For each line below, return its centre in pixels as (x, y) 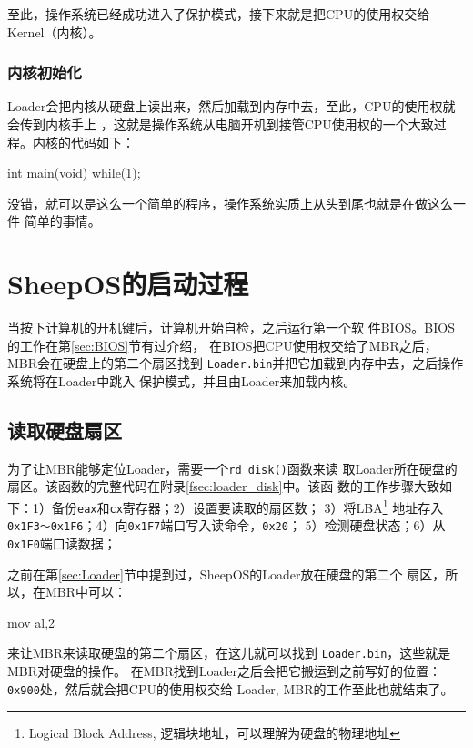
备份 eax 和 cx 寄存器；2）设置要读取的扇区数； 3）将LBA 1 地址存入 (247, 506)
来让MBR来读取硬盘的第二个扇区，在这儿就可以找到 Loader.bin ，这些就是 (229, 653)
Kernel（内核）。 (55, 31)
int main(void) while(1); (74, 173)
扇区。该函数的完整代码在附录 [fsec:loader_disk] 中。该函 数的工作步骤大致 (224, 486)
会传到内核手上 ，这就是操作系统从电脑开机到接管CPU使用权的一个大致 (221, 124)
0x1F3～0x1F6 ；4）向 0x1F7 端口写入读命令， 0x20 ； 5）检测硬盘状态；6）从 (226, 525)
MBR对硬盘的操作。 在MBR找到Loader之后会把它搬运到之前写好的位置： (225, 671)
